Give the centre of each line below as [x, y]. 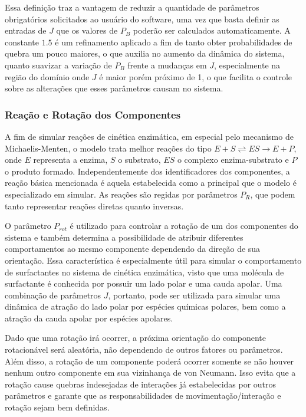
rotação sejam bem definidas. [57, 407]
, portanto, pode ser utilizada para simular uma [194, 295]
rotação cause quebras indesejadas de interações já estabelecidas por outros [141, 384]
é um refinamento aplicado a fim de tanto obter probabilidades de [174, 42]
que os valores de [87, 30]
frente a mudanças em [167, 65]
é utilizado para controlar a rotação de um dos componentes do [184, 226]
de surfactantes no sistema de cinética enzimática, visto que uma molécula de [144, 272]
